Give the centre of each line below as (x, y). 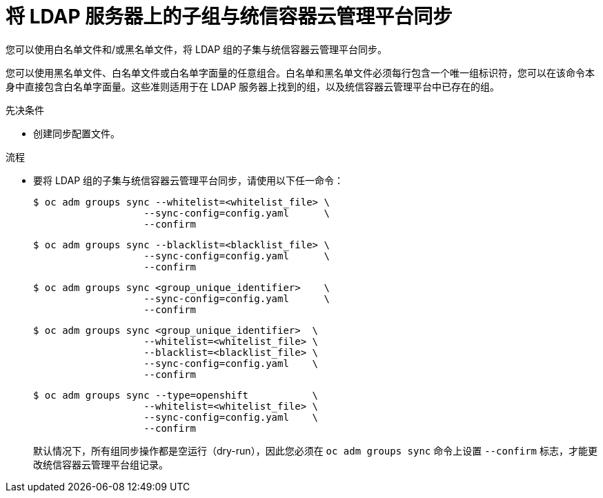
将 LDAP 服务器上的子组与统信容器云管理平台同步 (229, 17)
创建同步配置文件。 (77, 133)
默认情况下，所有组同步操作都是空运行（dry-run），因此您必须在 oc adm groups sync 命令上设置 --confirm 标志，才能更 (315, 450)
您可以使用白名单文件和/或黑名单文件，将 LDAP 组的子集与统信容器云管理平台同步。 (197, 49)
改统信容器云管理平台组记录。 (101, 464)
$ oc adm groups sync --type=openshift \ (176, 395)
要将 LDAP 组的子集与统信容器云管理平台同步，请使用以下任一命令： (189, 180)
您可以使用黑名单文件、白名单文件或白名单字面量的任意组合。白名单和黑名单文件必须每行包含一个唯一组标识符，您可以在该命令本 (300, 72)
